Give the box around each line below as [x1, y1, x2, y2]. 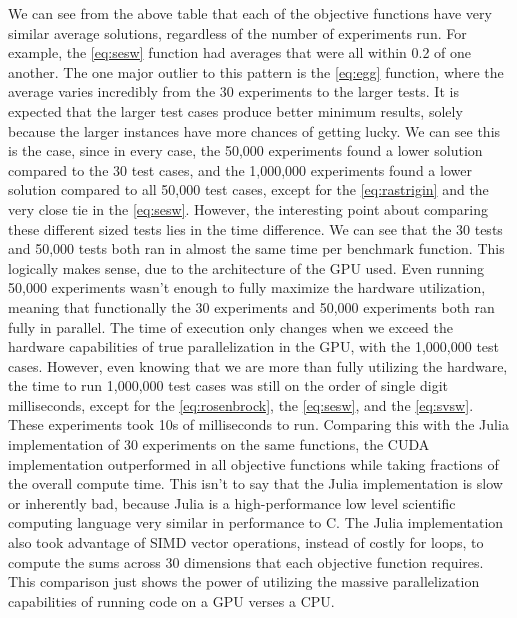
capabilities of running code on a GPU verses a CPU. [8, 590, 335, 611]
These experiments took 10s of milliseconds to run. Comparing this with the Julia [8, 414, 509, 435]
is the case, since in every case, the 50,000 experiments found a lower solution [8, 140, 483, 161]
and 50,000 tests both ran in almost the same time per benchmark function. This [8, 238, 505, 259]
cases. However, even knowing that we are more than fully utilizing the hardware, [8, 355, 508, 376]
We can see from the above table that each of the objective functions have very [8, 3, 492, 23]
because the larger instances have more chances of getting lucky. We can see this [8, 120, 501, 141]
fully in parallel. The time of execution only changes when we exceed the [8, 316, 453, 337]
